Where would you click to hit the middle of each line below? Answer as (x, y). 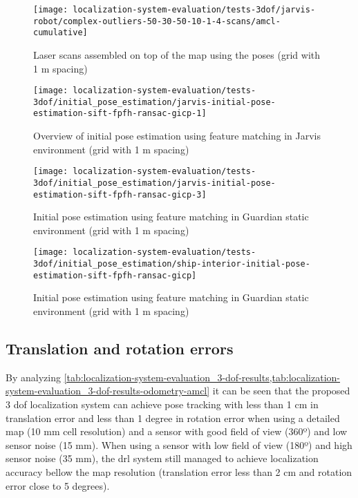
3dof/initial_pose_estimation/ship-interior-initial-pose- (172, 264)
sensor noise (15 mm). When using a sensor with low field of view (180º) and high (179, 444)
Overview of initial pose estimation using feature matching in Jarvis (177, 136)
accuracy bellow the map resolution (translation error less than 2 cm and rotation (179, 471)
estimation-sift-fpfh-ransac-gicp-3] (120, 194)
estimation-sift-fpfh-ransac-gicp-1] (120, 114)
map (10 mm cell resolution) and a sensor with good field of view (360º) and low (177, 431)
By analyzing (33, 377)
